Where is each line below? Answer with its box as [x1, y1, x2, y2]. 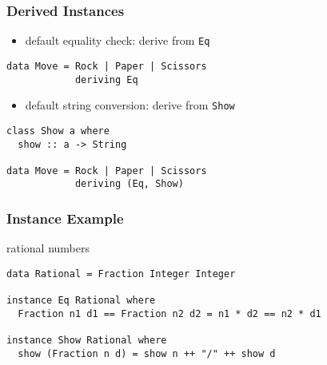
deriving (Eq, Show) [74, 178, 184, 190]
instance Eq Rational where [6, 295, 156, 307]
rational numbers [6, 240, 90, 256]
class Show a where [6, 125, 110, 137]
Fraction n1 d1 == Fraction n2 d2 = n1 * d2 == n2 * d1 [18, 307, 321, 319]
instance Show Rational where [6, 335, 167, 347]
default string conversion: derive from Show [25, 97, 235, 113]
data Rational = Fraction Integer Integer [6, 268, 236, 280]
